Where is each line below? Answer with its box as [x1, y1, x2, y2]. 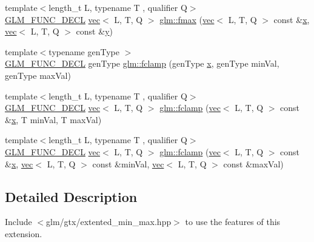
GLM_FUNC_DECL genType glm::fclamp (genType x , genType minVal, [5, 57, 279, 70]
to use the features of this [185, 215, 281, 228]
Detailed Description [5, 187, 138, 206]
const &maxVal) [223, 157, 284, 170]
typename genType [48, 45, 119, 58]
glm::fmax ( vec [159, 13, 215, 25]
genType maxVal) [5, 69, 71, 81]
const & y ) [76, 25, 113, 38]
